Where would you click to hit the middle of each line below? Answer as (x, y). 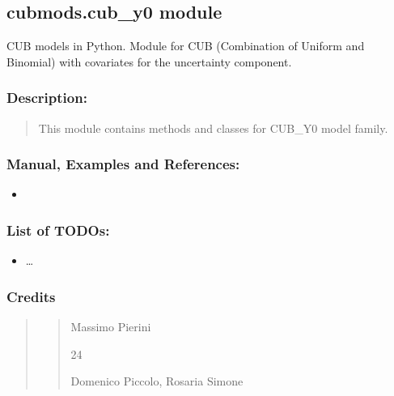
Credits (31, 296)
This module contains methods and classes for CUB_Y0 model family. (213, 128)
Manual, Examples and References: (123, 164)
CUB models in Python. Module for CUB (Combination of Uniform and (186, 46)
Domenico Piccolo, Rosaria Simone (157, 381)
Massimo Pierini (111, 327)
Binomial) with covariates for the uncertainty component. (149, 61)
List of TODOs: (58, 230)
